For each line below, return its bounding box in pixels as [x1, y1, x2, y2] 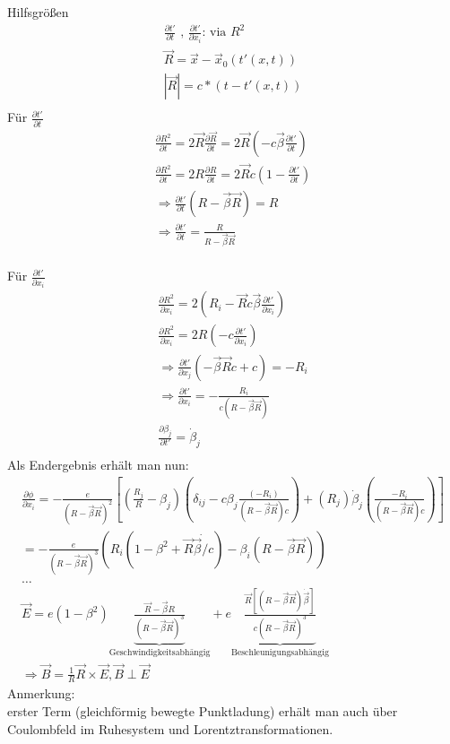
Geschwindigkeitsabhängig [108, 647, 211, 657]
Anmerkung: [7, 684, 75, 703]
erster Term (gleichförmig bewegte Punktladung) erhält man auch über [7, 702, 398, 721]
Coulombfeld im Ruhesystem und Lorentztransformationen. [7, 719, 333, 738]
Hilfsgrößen [7, 3, 69, 21]
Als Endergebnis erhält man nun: [7, 454, 189, 473]
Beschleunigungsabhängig [230, 647, 329, 657]
